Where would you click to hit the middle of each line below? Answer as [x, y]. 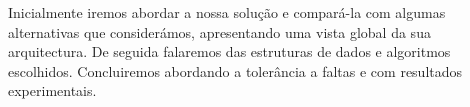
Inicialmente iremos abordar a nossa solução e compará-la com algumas [227, 12]
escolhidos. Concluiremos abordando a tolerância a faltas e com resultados [235, 70]
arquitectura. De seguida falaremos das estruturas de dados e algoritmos [229, 51]
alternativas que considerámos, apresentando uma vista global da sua [219, 31]
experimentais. [52, 90]
